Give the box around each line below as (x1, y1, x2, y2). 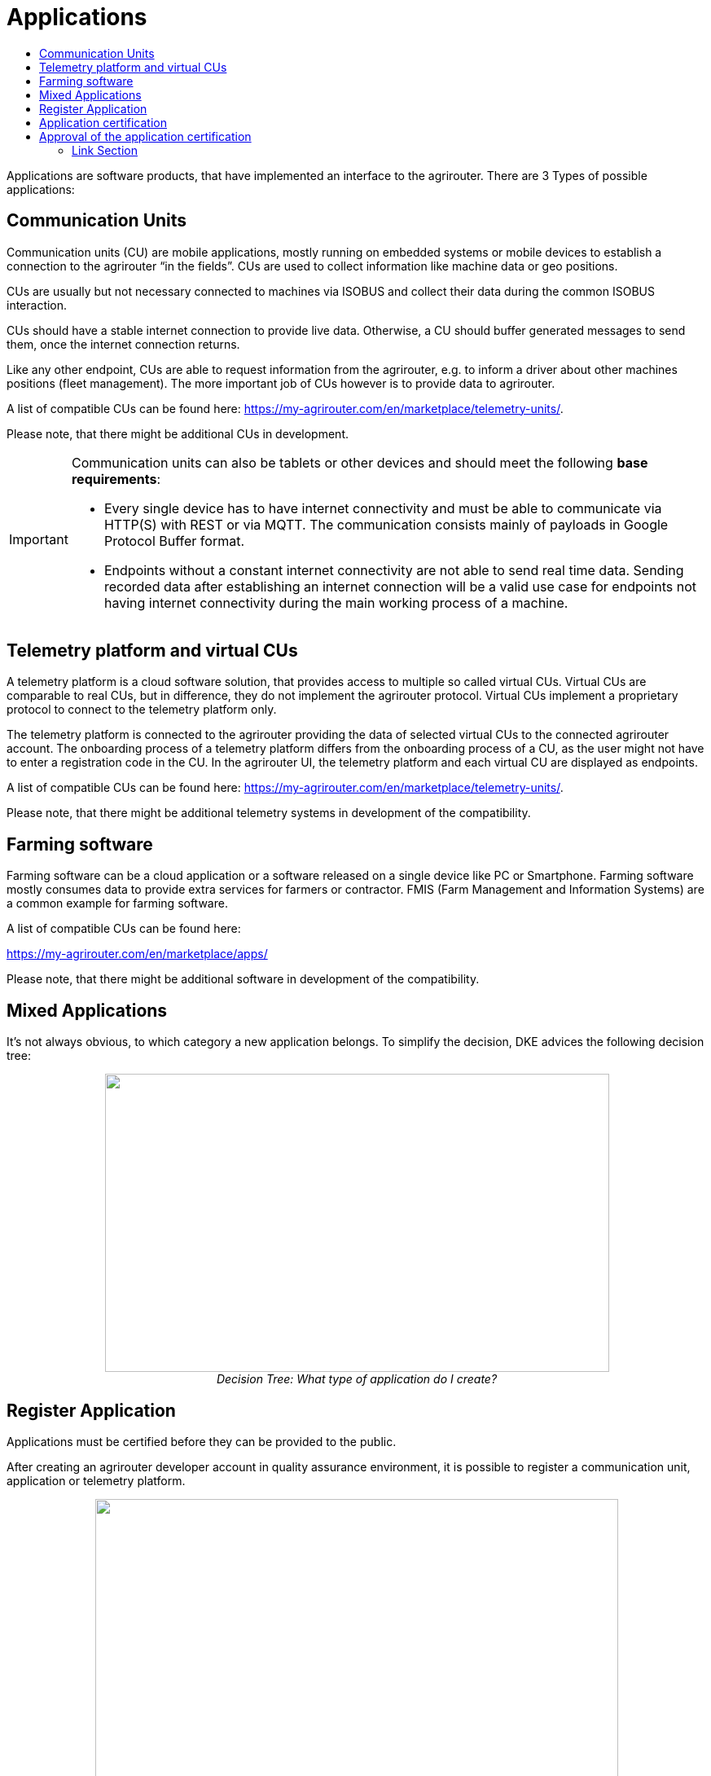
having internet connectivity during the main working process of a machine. (103, 594, 568, 611)
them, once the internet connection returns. (7, 336, 240, 351)
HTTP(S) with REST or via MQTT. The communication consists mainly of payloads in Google (103, 516, 669, 533)
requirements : (71, 470, 161, 487)
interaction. (7, 297, 68, 312)
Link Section (72, 143, 138, 157)
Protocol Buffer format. (103, 532, 245, 549)
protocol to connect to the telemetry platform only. (7, 702, 277, 717)
